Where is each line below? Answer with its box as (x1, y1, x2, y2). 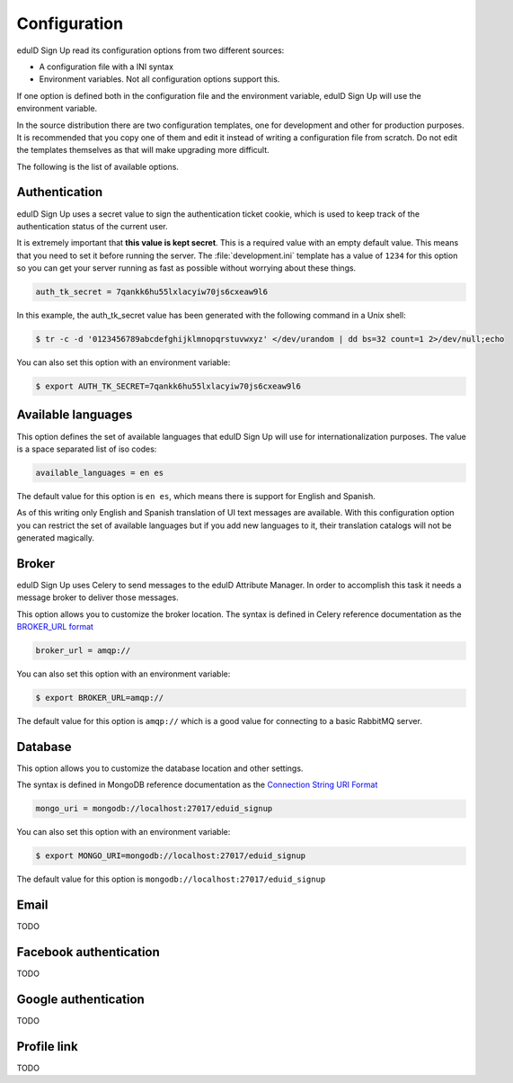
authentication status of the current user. (16, 220, 168, 231)
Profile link (16, 1039, 78, 1054)
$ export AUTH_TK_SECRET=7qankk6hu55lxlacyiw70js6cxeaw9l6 (35, 381, 301, 391)
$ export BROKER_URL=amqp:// (35, 693, 164, 703)
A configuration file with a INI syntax (39, 61, 174, 72)
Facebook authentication (16, 944, 161, 960)
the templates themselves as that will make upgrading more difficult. (16, 145, 270, 156)
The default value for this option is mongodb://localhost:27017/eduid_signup (16, 873, 326, 885)
